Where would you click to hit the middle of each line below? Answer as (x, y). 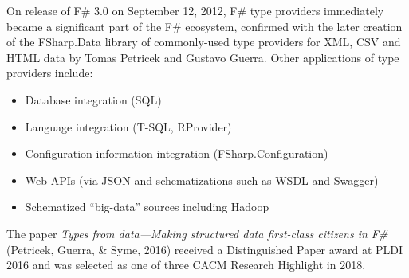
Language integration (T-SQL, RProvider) (128, 126)
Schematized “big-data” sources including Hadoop (147, 207)
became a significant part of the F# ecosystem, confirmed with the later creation (204, 26)
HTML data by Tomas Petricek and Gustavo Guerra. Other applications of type (203, 57)
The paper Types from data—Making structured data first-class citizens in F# (197, 233)
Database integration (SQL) (93, 99)
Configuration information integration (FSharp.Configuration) (177, 153)
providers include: (50, 73)
